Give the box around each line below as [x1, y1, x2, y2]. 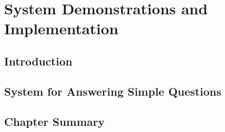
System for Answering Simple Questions [4, 83, 221, 99]
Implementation [4, 18, 118, 39]
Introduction [4, 53, 73, 69]
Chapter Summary [4, 113, 105, 129]
